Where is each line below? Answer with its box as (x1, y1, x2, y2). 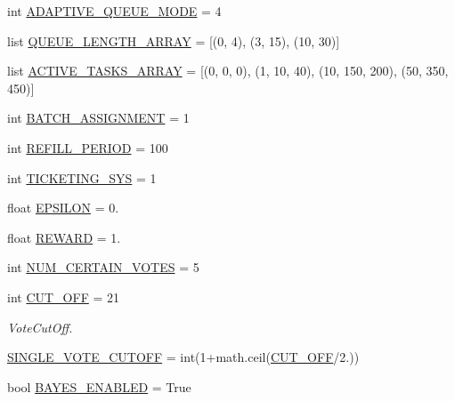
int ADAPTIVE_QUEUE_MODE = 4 (7, 2, 222, 20)
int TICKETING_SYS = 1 (7, 168, 157, 187)
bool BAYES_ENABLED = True (7, 377, 191, 396)
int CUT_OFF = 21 (7, 287, 120, 306)
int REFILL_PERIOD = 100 (7, 138, 168, 156)
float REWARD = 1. (7, 228, 121, 246)
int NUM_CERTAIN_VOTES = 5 (7, 258, 199, 277)
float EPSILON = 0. (7, 198, 119, 217)
